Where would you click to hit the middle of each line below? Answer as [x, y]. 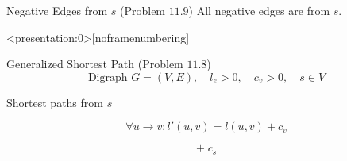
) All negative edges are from [259, 10]
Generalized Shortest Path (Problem [95, 64]
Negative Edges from [57, 10]
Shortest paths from [55, 102]
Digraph [108, 77]
